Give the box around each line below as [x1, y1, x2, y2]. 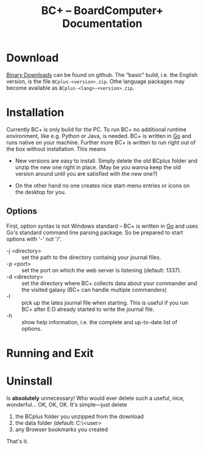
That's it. [6, 437, 29, 445]
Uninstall [6, 374, 53, 388]
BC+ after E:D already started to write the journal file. [21, 305, 155, 313]
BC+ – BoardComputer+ [41, 4, 164, 18]
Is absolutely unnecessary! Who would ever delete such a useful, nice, [6, 394, 185, 402]
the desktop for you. [15, 188, 66, 195]
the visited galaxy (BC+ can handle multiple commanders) [21, 286, 167, 293]
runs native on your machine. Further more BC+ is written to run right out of [6, 139, 196, 146]
